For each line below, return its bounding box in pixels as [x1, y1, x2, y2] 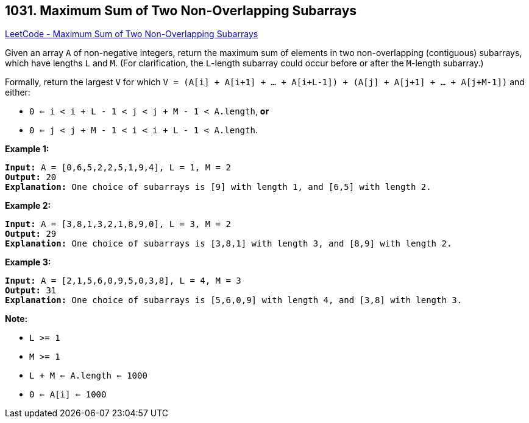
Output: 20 [5, 172, 57, 183]
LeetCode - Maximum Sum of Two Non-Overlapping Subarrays [5, 29, 258, 40]
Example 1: [5, 144, 49, 155]
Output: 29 [5, 229, 57, 239]
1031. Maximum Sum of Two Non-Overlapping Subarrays [5, 3, 357, 18]
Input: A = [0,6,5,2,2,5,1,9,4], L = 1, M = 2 [5, 163, 231, 173]
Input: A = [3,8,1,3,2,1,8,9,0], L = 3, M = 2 [5, 219, 231, 229]
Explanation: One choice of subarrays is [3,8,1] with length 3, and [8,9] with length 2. [5, 239, 452, 249]
